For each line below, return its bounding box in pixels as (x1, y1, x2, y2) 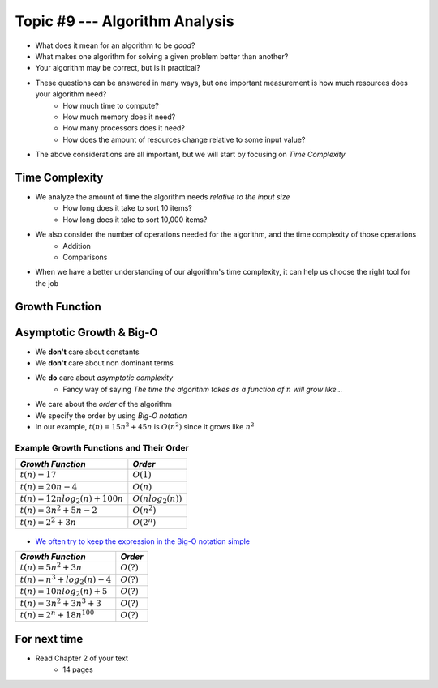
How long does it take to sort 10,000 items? (62, 215, 208, 224)
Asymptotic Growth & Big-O (15, 325, 158, 340)
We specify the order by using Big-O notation (35, 410, 187, 421)
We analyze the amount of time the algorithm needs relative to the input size (35, 191, 290, 202)
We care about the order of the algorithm (35, 400, 172, 409)
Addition (62, 241, 91, 250)
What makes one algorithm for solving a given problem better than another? (35, 51, 289, 61)
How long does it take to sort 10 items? (62, 203, 192, 213)
